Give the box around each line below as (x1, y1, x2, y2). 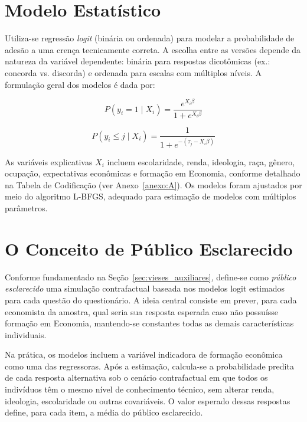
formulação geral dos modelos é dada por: (5, 78, 155, 90)
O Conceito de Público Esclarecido (5, 236, 293, 260)
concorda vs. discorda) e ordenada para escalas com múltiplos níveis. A (5, 66, 262, 78)
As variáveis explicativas (5, 155, 93, 168)
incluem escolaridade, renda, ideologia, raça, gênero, (107, 155, 295, 168)
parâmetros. (5, 202, 48, 214)
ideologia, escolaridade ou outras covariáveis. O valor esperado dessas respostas (5, 394, 290, 407)
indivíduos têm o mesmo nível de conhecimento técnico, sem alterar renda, (5, 383, 275, 395)
